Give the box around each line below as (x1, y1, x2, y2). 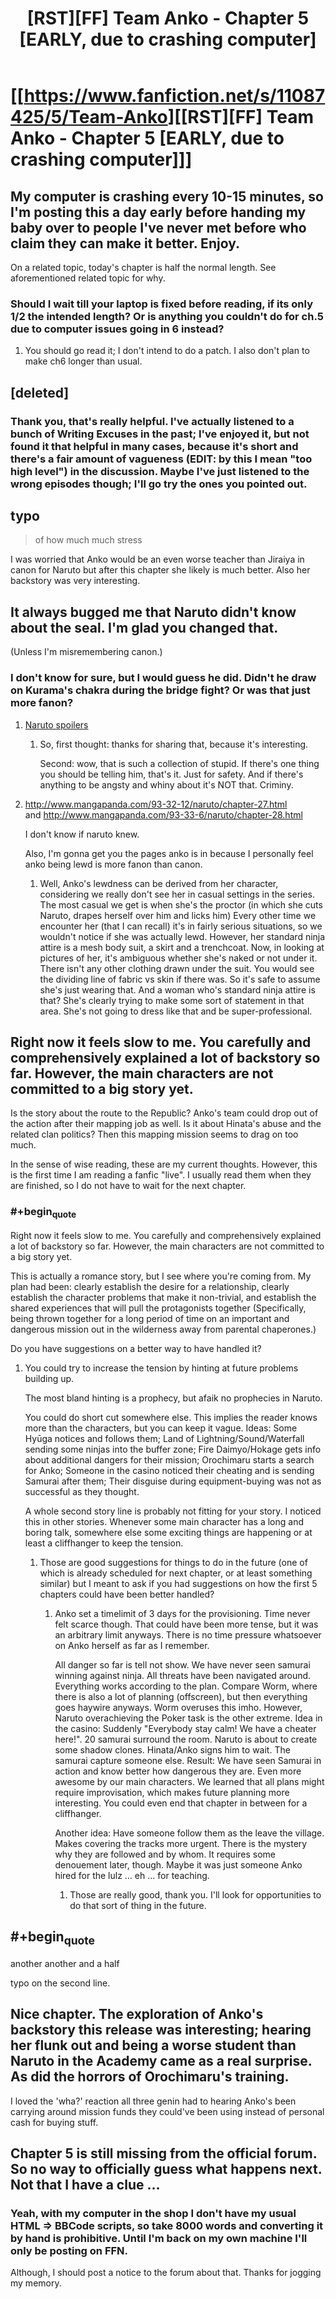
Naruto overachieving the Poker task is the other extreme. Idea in (54, 1712, 323, 1724)
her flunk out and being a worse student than (10, 2037, 297, 2054)
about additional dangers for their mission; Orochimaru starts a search (24, 1453, 315, 1466)
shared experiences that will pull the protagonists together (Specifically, (10, 1302, 307, 1314)
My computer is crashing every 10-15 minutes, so (10, 188, 324, 205)
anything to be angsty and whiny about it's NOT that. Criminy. (39, 778, 294, 791)
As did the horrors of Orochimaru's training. (10, 2068, 290, 2086)
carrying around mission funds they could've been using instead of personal (10, 2105, 325, 2117)
